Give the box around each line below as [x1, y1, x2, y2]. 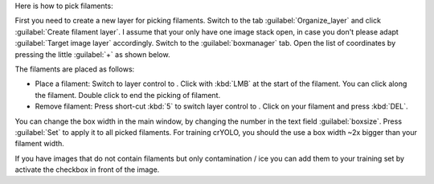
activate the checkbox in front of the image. [14, 165, 160, 174]
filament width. [14, 139, 64, 149]
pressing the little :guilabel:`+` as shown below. [14, 49, 170, 59]
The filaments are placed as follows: [14, 64, 135, 74]
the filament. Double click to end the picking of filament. [35, 90, 221, 100]
